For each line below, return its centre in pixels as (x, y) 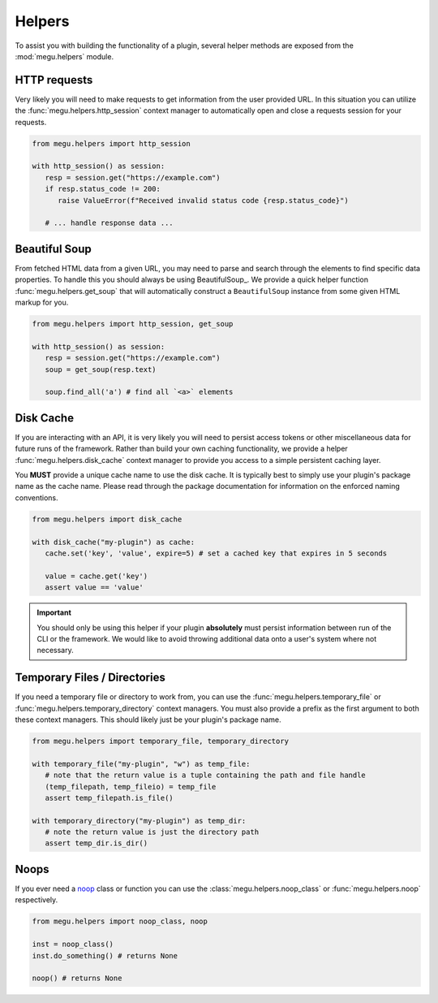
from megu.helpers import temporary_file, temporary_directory (161, 741)
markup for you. (42, 303)
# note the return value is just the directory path (152, 832)
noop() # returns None (77, 978)
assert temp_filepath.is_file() (109, 798)
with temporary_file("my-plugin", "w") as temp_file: (141, 764)
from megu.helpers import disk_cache (107, 519)
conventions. (36, 497)
